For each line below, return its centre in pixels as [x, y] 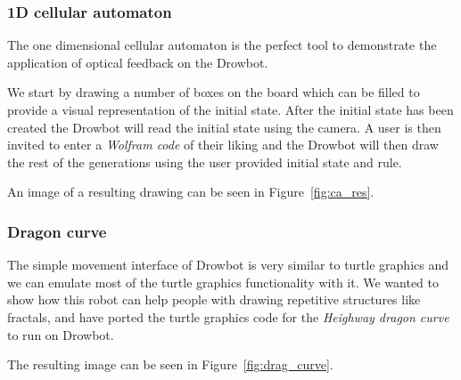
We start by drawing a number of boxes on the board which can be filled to [214, 92]
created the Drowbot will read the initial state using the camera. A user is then [224, 127]
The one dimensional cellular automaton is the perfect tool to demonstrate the [222, 45]
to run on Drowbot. [61, 334]
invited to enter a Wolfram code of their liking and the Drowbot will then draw [223, 145]
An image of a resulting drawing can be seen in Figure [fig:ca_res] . [191, 192]
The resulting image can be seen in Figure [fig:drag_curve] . [170, 364]
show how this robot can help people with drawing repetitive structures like [214, 299]
